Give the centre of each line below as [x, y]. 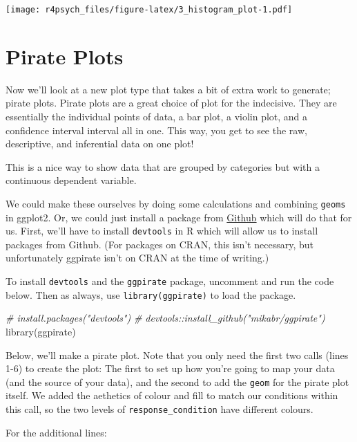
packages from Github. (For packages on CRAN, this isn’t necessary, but [160, 244]
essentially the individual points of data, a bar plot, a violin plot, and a [157, 116]
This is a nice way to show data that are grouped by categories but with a [163, 166]
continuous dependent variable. [71, 180]
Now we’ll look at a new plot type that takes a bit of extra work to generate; [168, 89]
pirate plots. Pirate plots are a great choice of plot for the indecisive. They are [171, 103]
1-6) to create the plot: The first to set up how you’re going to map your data [170, 368]
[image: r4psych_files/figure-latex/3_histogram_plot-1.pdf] [149, 10]
